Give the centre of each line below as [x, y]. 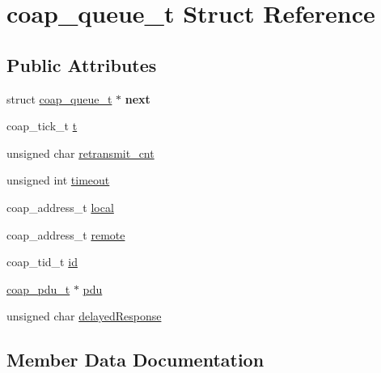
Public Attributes [82, 64]
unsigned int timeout [58, 180]
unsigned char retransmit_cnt [80, 153]
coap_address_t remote [66, 234]
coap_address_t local [60, 207]
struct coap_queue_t [59, 98]
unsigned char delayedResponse [84, 316]
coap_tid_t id [42, 262]
